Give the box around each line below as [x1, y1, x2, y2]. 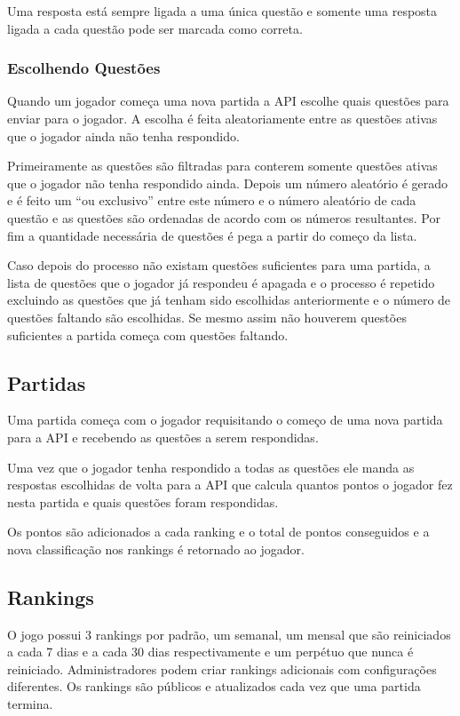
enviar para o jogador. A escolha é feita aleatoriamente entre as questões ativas [7, 109, 438, 127]
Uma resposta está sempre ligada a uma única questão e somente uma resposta [7, 2, 438, 20]
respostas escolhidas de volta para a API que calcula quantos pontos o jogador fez [7, 475, 453, 494]
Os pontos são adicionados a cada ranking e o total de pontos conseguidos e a [7, 522, 430, 541]
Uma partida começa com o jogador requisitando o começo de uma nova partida [7, 410, 443, 429]
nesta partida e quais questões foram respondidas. [7, 492, 279, 511]
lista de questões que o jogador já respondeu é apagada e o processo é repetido [7, 273, 435, 291]
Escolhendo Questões [7, 57, 161, 79]
